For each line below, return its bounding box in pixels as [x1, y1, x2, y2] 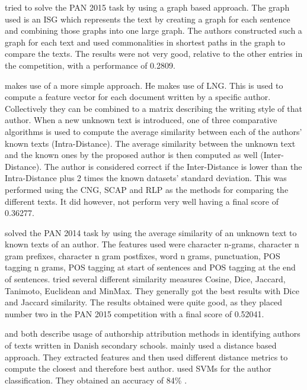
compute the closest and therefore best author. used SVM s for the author [5, 362, 271, 375]
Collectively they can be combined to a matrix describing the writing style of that [5, 102, 302, 114]
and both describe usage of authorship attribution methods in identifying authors [5, 327, 300, 340]
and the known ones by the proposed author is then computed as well [5, 149, 258, 161]
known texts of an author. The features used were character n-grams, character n [5, 238, 299, 250]
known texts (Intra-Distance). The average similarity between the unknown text [5, 137, 296, 149]
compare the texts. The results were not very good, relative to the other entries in [5, 47, 303, 60]
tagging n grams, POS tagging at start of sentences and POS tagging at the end [5, 261, 296, 273]
